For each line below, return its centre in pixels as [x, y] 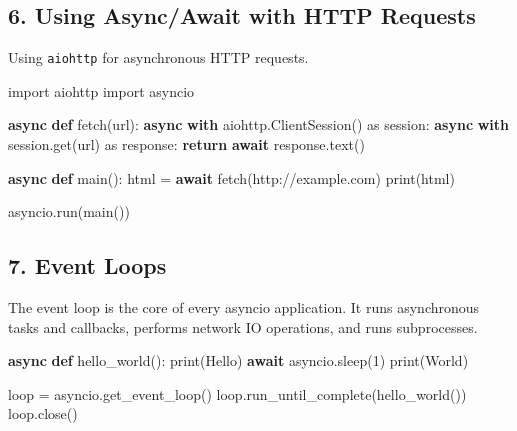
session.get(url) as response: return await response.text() [186, 144]
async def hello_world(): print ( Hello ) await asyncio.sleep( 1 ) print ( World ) [238, 360]
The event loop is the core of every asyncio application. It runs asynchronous [244, 307]
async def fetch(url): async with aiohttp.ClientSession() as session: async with [259, 124]
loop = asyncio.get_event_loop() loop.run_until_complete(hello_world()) [237, 393]
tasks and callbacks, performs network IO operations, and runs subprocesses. [243, 326]
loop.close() [43, 413]
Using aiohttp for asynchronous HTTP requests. [158, 57]
